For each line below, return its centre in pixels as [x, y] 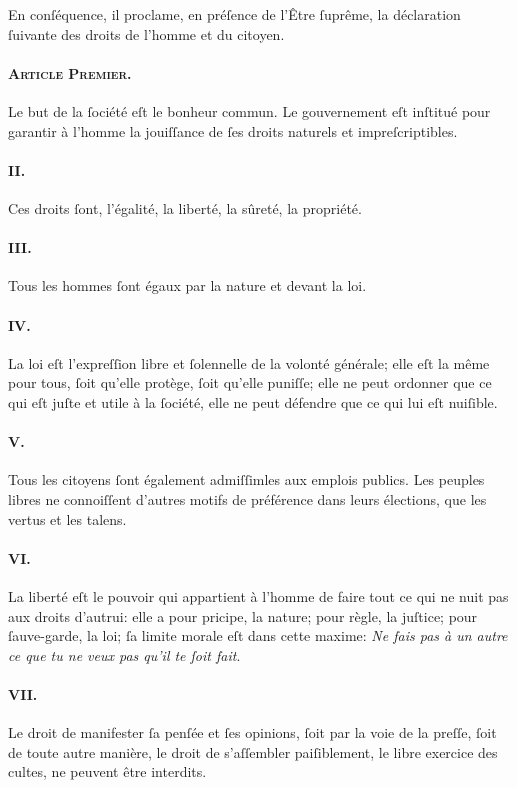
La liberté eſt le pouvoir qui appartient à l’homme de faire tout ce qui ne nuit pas [258, 595]
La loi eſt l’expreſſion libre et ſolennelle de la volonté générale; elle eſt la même [249, 362]
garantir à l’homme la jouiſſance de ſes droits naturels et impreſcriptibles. [233, 130]
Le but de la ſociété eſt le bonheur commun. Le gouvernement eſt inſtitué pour [249, 110]
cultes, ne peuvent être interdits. [107, 771]
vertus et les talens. [67, 518]
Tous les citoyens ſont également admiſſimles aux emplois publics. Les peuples [246, 479]
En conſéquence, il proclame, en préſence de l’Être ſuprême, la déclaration [234, 14]
